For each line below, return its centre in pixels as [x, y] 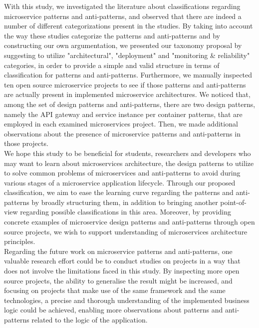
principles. [20, 241]
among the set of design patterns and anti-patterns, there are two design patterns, [130, 104]
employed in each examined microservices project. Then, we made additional [121, 124]
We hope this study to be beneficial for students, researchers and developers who [128, 153]
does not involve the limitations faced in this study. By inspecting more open [122, 271]
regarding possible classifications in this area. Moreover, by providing [126, 212]
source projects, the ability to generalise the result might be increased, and [118, 280]
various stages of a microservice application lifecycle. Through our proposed [120, 182]
